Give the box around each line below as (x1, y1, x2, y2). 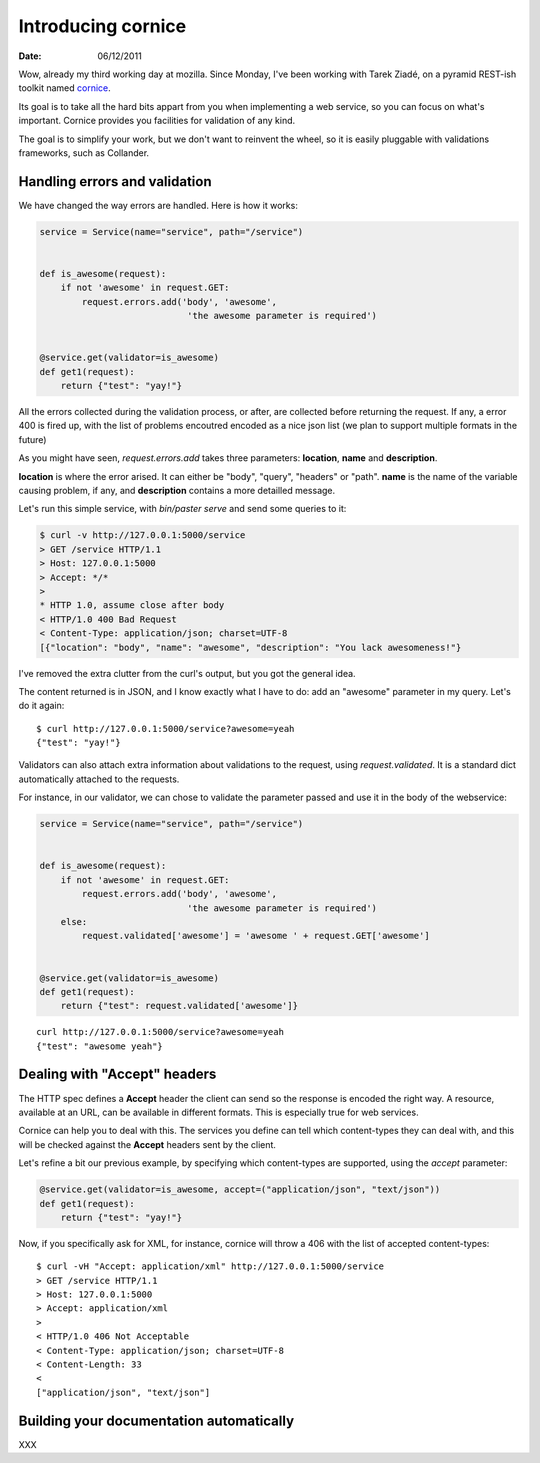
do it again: (18, 700, 65, 712)
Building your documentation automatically (18, 1412, 295, 1429)
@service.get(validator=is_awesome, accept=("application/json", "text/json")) (39, 1184, 441, 1195)
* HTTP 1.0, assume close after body (39, 600, 225, 611)
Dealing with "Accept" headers (18, 1066, 217, 1083)
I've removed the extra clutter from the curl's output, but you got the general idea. (18, 667, 356, 679)
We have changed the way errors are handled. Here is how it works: (18, 199, 299, 211)
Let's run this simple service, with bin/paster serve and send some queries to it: (18, 503, 347, 515)
